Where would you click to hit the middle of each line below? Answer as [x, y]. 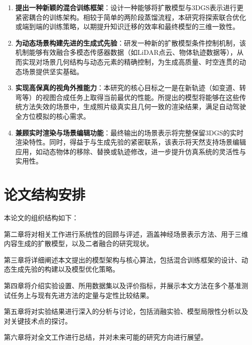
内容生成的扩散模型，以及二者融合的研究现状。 [79, 243]
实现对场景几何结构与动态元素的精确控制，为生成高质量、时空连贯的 [131, 61]
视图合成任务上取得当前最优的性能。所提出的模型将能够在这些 [141, 97]
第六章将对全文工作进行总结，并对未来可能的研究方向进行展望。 [106, 337]
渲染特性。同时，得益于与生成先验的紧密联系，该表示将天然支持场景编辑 [131, 142]
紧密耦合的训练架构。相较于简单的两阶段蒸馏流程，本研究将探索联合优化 [131, 17]
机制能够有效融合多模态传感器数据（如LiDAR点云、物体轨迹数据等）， [126, 52]
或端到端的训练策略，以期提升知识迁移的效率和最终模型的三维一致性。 [127, 26]
